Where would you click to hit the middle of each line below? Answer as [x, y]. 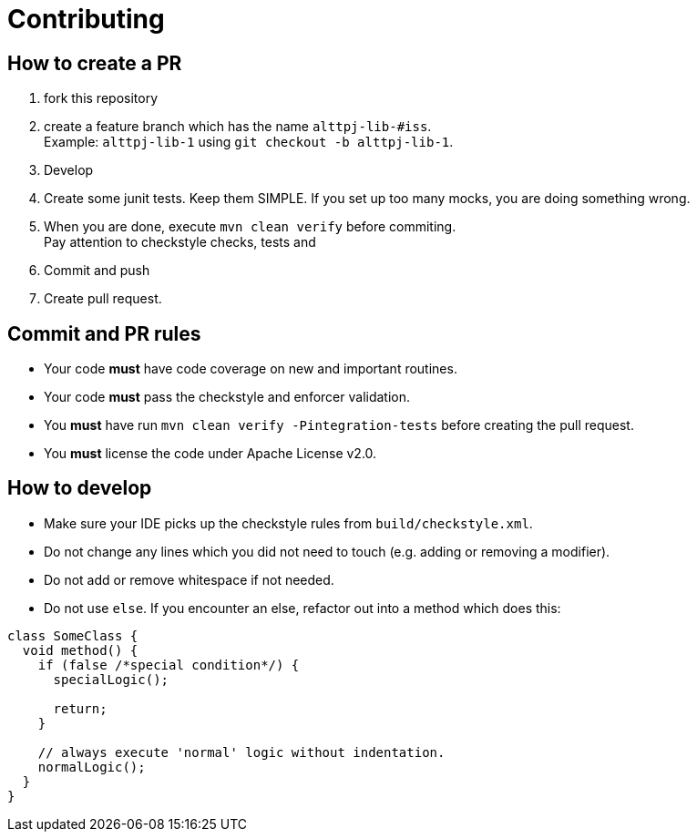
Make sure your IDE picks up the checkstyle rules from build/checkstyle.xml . [288, 523]
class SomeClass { [73, 635]
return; [80, 708]
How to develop [80, 488]
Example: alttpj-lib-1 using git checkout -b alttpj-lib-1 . [249, 142]
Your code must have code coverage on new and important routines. [251, 369]
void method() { [80, 650]
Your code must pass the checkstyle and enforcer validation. [227, 397]
